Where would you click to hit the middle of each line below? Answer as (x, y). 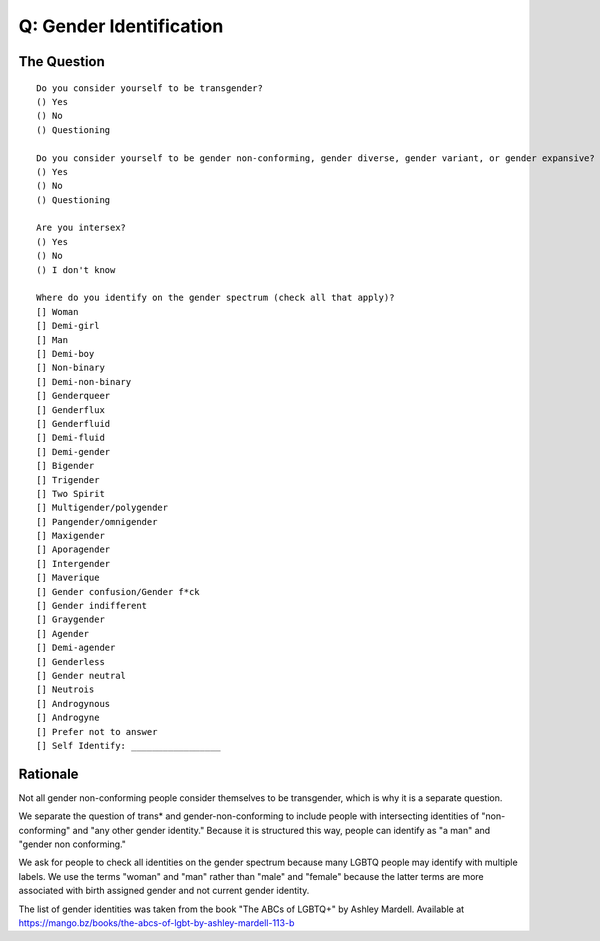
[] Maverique (68, 578)
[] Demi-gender (73, 451)
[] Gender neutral (81, 675)
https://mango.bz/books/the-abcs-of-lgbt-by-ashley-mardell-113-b (156, 922)
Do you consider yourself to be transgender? (150, 88)
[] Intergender (73, 563)
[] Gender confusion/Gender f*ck (118, 591)
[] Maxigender (70, 536)
